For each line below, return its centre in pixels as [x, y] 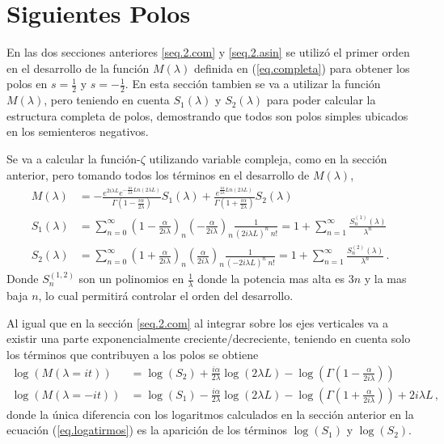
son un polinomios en [131, 279]
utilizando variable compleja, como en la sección [268, 158]
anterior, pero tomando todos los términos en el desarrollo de [158, 174]
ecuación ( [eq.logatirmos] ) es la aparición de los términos [147, 430]
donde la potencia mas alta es [271, 279]
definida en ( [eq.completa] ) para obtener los [302, 68]
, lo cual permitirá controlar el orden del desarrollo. [166, 296]
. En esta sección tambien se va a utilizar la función [253, 84]
